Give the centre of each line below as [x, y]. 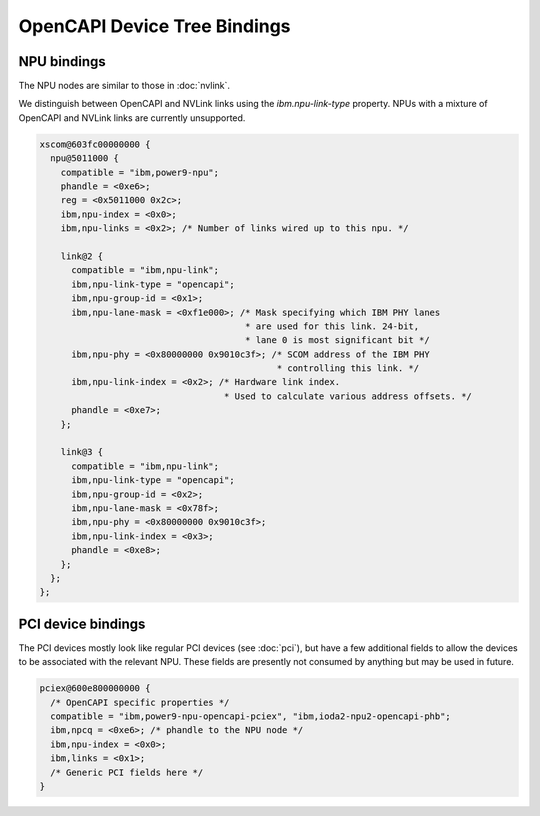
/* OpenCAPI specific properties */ [140, 702]
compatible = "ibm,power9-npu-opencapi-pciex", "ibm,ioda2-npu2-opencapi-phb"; [251, 716]
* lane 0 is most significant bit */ [337, 340]
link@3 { [82, 452]
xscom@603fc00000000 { [95, 144]
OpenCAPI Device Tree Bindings [154, 26]
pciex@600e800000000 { [95, 688]
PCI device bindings [82, 623]
